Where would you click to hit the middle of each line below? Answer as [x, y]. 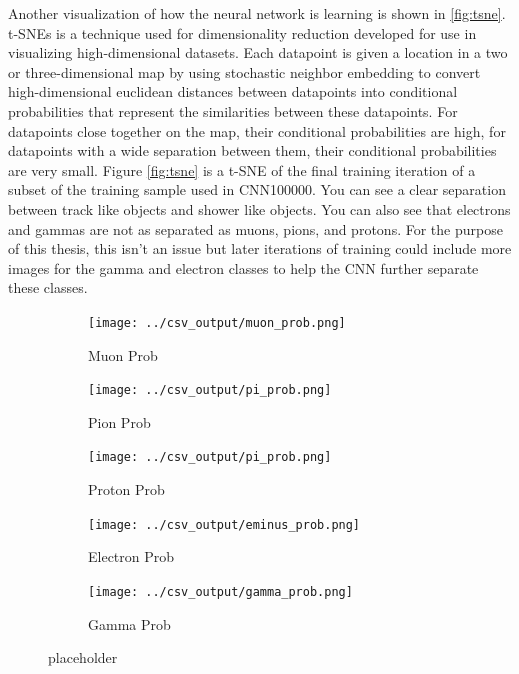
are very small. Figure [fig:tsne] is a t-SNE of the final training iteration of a [242, 169]
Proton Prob [126, 489]
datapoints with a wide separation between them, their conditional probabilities [252, 150]
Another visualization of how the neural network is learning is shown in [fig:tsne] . [257, 13]
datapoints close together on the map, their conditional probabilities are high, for [257, 130]
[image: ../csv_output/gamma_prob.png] [220, 591]
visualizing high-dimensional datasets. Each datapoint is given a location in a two [258, 52]
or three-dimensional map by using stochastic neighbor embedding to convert [244, 71]
